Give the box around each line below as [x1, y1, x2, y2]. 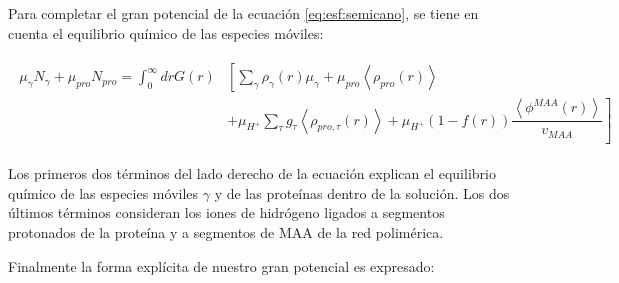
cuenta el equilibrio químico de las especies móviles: [8, 22, 324, 43]
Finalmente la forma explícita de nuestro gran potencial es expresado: [8, 255, 435, 276]
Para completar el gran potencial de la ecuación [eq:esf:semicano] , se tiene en [8, 3, 479, 23]
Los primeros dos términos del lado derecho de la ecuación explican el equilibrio [8, 163, 496, 184]
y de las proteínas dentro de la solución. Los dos [214, 182, 510, 203]
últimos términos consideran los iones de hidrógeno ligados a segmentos [8, 202, 445, 223]
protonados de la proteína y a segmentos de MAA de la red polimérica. [8, 221, 444, 242]
